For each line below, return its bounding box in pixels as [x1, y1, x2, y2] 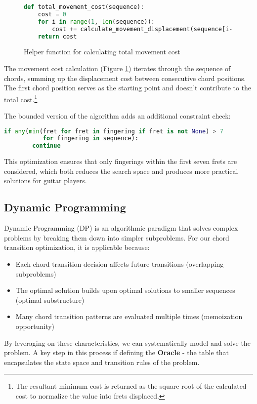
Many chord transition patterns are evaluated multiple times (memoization [15, 311, 243, 322]
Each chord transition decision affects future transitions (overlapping [15, 258, 224, 269]
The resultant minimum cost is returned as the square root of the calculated [15, 381, 247, 391]
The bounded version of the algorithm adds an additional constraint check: [4, 111, 231, 121]
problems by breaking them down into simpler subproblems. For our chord [4, 232, 229, 242]
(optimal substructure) [15, 294, 85, 305]
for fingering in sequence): [43, 135, 139, 142]
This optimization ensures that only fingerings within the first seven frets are [4, 156, 237, 166]
